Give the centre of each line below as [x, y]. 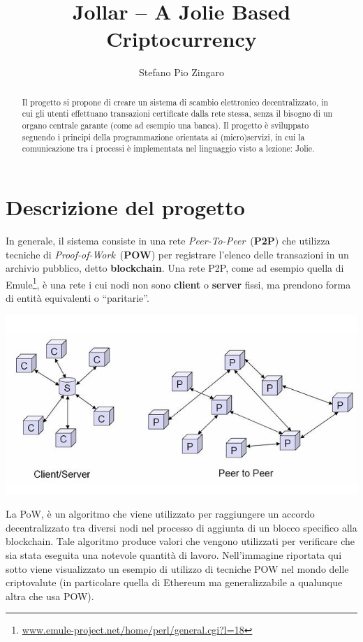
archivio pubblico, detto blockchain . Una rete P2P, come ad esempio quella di [175, 268]
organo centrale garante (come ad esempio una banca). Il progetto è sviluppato [165, 125]
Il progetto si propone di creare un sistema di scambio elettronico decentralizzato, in [175, 102]
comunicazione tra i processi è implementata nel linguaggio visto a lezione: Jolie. [168, 148]
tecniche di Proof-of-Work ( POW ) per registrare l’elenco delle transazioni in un [177, 254]
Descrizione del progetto [125, 206]
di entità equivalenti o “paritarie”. [77, 297]
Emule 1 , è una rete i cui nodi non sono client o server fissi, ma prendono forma [178, 283]
